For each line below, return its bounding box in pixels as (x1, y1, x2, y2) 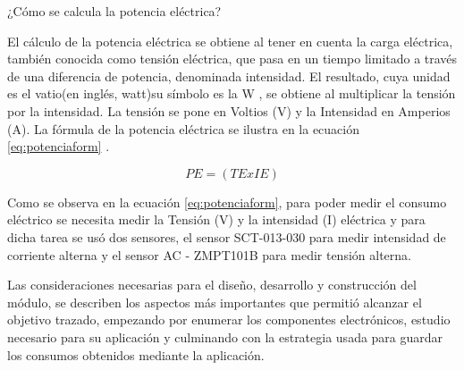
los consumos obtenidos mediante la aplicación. (7, 345, 265, 364)
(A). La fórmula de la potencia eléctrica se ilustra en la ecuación (7, 119, 359, 138)
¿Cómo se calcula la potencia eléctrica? (7, 2, 222, 20)
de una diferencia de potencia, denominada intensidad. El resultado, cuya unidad (7, 66, 451, 85)
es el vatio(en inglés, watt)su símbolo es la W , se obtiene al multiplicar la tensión (7, 84, 456, 103)
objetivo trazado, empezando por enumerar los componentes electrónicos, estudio (7, 310, 451, 329)
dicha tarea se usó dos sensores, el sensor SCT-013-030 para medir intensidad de (7, 227, 446, 246)
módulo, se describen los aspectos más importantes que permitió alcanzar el (7, 292, 422, 311)
